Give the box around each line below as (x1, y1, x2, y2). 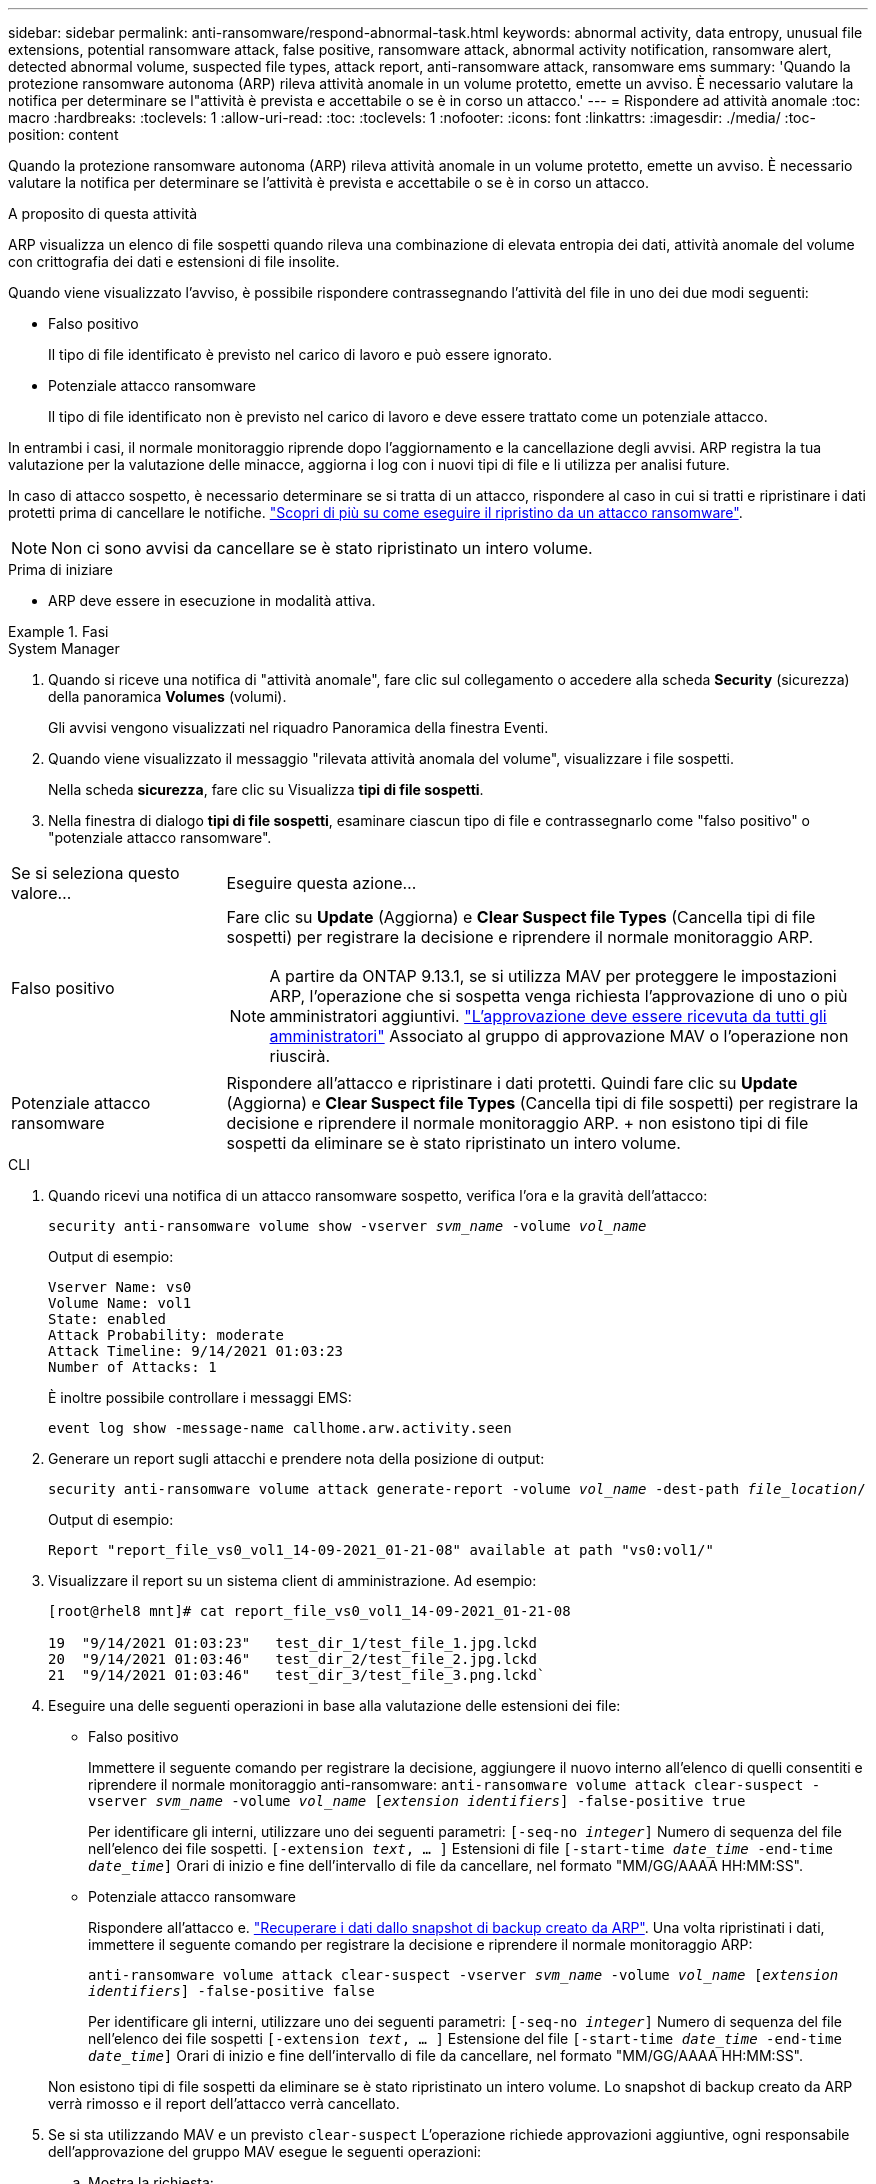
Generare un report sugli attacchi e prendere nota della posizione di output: (48, 1450, 545, 1467)
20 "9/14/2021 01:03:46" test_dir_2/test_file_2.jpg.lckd (48, 1651, 537, 1667)
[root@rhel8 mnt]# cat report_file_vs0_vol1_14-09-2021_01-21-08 (48, 1603, 571, 1619)
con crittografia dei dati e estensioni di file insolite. (8, 253, 340, 270)
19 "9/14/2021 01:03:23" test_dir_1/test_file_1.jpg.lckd (48, 1635, 537, 1651)
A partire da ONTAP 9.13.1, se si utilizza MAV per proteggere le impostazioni (269, 966, 837, 986)
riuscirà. (269, 1046, 331, 1066)
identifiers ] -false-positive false (88, 1983, 375, 1999)
